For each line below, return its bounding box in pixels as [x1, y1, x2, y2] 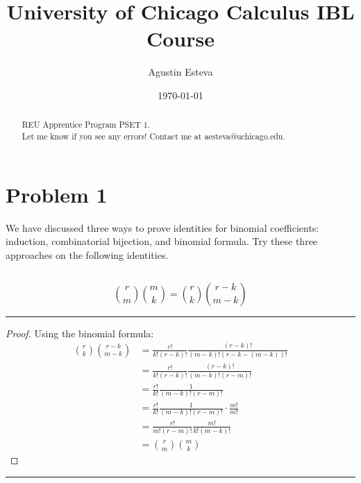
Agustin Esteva [148, 65, 213, 79]
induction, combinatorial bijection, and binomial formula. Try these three [6, 234, 318, 248]
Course [146, 24, 215, 53]
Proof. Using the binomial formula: [6, 325, 154, 340]
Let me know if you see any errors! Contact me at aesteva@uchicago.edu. [22, 130, 285, 142]
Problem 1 [6, 180, 108, 208]
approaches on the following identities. [6, 247, 169, 262]
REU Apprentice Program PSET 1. [22, 119, 151, 130]
